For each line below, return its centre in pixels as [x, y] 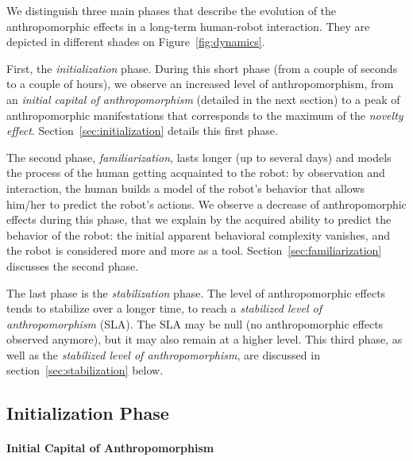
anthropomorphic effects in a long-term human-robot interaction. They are [188, 26]
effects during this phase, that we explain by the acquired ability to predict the [199, 219]
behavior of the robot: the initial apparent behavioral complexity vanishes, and [198, 234]
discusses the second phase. [73, 265]
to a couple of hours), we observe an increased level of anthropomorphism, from [200, 84]
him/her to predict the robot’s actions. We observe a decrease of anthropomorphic [206, 204]
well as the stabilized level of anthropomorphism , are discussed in [163, 354]
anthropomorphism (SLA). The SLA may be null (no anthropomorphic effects [195, 323]
